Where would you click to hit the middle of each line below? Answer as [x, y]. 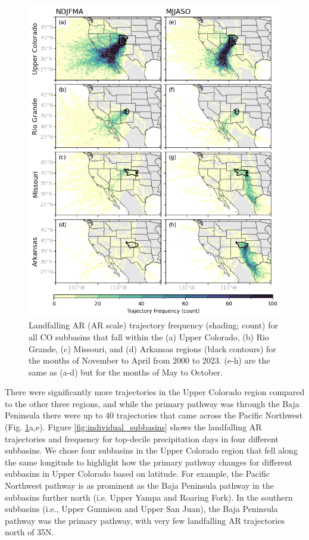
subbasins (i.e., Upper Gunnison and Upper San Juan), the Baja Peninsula [141, 509]
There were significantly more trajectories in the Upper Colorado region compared [155, 392]
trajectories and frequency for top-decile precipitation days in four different [142, 438]
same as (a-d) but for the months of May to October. [126, 372]
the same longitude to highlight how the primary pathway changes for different [149, 462]
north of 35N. [29, 532]
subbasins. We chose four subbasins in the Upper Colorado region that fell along [151, 450]
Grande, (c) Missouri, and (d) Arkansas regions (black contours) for [152, 348]
